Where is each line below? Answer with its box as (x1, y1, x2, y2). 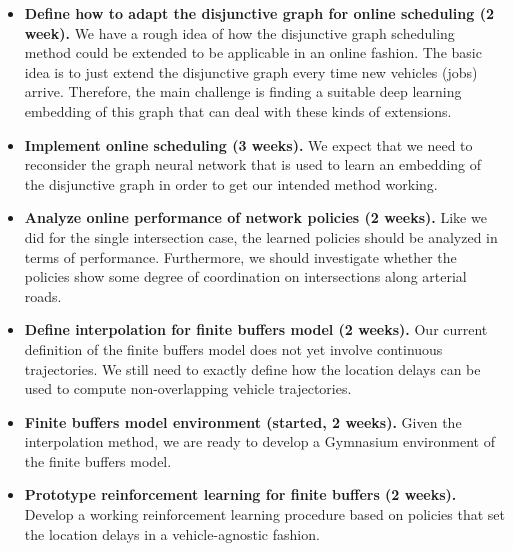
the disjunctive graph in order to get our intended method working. (24, 173, 438, 194)
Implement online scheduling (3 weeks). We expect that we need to (24, 134, 473, 155)
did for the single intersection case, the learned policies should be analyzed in (24, 226, 498, 247)
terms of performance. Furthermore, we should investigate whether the (24, 246, 457, 267)
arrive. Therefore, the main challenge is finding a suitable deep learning (24, 81, 462, 102)
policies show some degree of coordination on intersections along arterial (24, 266, 467, 287)
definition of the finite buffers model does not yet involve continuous (24, 338, 443, 359)
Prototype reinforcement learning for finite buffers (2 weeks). (24, 484, 457, 505)
